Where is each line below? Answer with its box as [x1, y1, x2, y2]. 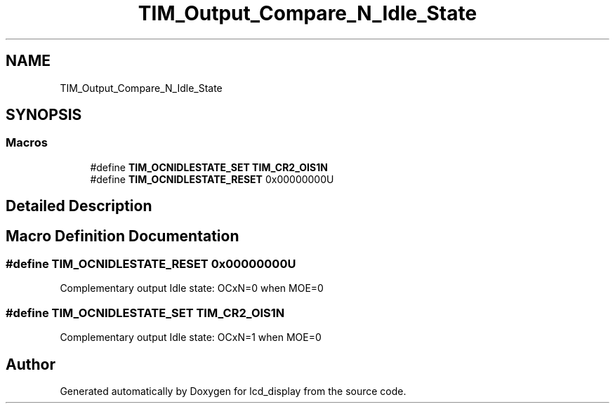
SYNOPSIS [6, 106, 82, 124]
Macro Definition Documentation [6, 227, 239, 245]
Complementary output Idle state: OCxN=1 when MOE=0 [60, 331, 322, 344]
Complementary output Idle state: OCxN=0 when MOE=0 [60, 282, 324, 295]
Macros [6, 135, 48, 150]
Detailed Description [6, 197, 152, 215]
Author [6, 355, 55, 373]
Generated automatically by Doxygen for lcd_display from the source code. [60, 385, 406, 398]
